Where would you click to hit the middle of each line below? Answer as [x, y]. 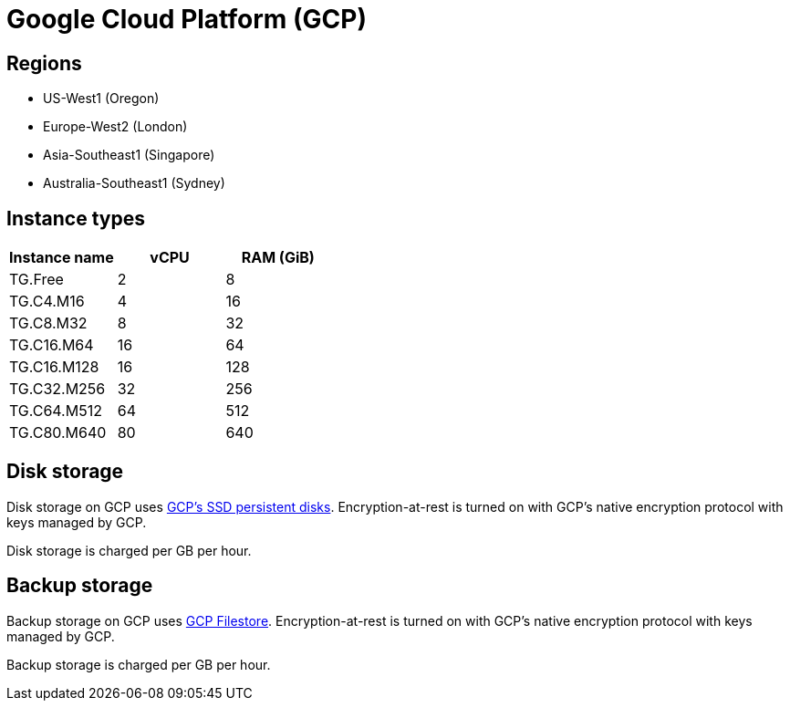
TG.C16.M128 [54, 367]
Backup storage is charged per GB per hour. [139, 664]
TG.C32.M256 [57, 389]
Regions [44, 63]
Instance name [62, 258]
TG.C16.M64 [52, 345]
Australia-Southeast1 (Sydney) [134, 183]
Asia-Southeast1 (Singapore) [129, 155]
